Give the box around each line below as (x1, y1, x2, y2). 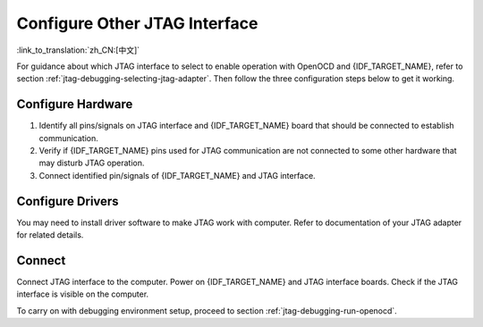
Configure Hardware (16, 96, 133, 112)
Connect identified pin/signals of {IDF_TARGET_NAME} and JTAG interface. (38, 170, 317, 180)
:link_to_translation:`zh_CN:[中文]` (16, 45, 140, 55)
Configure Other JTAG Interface (16, 13, 258, 33)
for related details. (16, 230, 84, 240)
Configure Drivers (16, 193, 120, 209)
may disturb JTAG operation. (38, 157, 145, 169)
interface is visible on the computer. (16, 289, 149, 299)
